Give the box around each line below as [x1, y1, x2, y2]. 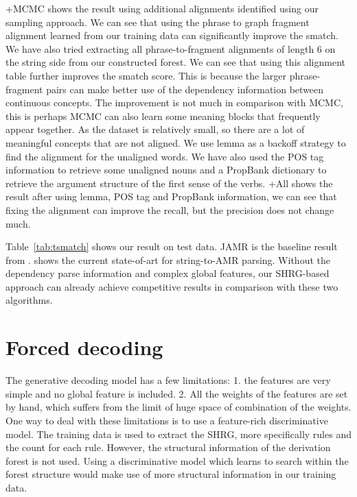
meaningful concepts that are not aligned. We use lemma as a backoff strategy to [5, 135, 346, 149]
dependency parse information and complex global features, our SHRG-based [5, 266, 330, 280]
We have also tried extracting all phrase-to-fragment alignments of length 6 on [5, 41, 336, 56]
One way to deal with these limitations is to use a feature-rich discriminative [5, 413, 328, 427]
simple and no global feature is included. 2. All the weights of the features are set [5, 386, 348, 400]
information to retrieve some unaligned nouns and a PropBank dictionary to [5, 162, 327, 177]
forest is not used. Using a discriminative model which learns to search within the [5, 453, 349, 468]
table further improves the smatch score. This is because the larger [5, 68, 286, 82]
